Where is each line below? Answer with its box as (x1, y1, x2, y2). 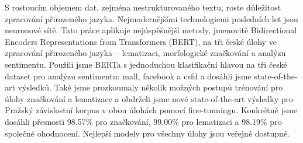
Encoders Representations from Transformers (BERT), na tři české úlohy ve (5, 35, 277, 47)
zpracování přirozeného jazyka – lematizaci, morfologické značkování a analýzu (5, 47, 286, 59)
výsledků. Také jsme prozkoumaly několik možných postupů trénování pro (18, 81, 283, 93)
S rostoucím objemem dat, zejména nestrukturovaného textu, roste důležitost (5, 1, 281, 13)
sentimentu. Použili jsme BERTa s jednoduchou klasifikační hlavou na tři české (5, 58, 288, 70)
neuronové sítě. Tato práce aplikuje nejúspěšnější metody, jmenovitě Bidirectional (5, 24, 297, 36)
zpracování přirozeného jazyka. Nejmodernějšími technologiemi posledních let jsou (5, 12, 298, 25)
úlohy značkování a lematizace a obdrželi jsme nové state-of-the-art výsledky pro (5, 92, 294, 104)
